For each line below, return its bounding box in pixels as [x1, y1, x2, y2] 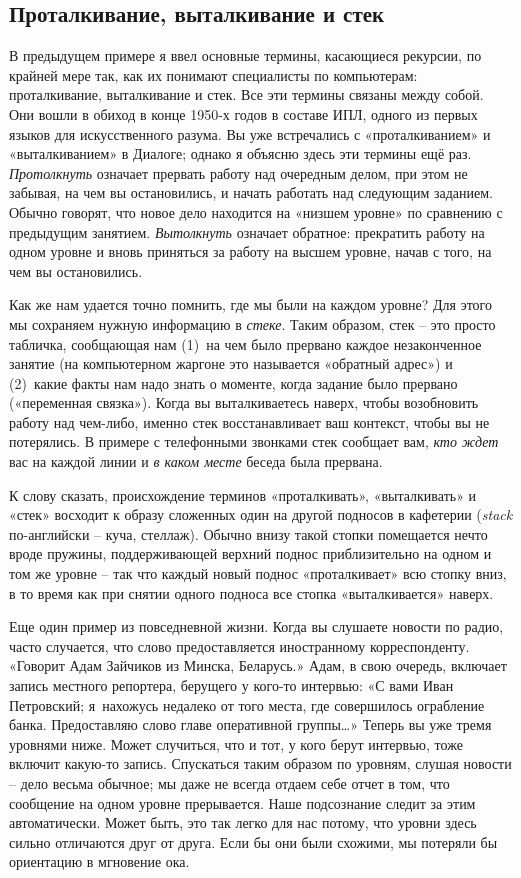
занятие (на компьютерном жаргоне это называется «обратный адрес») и [9, 353, 453, 374]
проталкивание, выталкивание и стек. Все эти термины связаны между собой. [9, 84, 484, 105]
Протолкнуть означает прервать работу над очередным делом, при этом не [9, 162, 468, 183]
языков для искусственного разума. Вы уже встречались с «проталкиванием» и [9, 123, 491, 144]
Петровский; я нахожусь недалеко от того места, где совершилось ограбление [9, 694, 485, 715]
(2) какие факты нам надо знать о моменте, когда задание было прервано [9, 372, 458, 393]
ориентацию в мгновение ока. [9, 851, 190, 872]
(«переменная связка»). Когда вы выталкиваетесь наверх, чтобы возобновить [9, 392, 479, 413]
